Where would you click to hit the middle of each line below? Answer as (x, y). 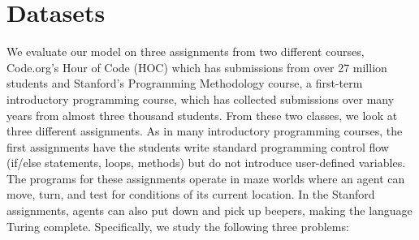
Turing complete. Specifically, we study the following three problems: (178, 226)
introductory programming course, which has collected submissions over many (201, 99)
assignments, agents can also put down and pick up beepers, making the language (209, 210)
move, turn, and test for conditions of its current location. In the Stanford (191, 194)
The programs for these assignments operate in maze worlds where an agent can (206, 178)
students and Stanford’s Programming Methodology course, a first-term (185, 83)
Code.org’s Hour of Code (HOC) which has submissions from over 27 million (197, 67)
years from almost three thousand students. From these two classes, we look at (202, 115)
